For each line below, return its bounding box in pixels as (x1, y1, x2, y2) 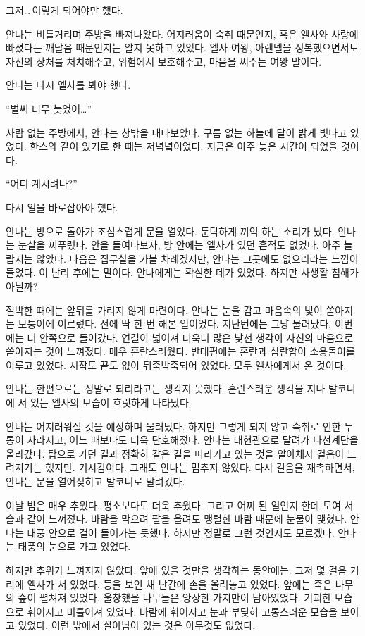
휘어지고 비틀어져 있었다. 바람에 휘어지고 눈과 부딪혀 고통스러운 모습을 (27, 604, 338, 618)
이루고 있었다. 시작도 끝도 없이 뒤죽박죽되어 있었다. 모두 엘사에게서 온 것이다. (6, 357, 347, 372)
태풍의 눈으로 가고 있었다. (18, 539, 131, 554)
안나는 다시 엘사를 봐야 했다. (6, 77, 131, 92)
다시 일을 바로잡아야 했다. (6, 199, 118, 214)
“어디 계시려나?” (6, 176, 78, 191)
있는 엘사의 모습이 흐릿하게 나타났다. (30, 395, 192, 410)
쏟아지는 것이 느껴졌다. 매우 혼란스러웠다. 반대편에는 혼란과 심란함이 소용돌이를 (6, 344, 355, 358)
